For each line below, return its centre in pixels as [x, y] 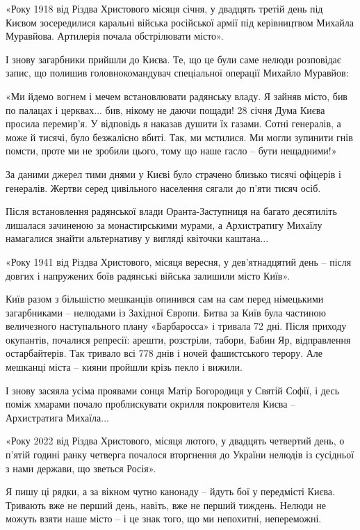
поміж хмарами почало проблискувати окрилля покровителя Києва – [151, 404]
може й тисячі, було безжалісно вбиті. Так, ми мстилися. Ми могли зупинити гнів [179, 137]
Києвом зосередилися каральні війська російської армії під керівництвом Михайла [180, 22]
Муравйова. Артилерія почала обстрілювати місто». [115, 36]
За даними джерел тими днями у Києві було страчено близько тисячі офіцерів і [173, 174]
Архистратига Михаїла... [57, 417]
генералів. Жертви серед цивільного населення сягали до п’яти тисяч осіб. [163, 187]
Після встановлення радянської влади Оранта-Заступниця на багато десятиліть [171, 211]
